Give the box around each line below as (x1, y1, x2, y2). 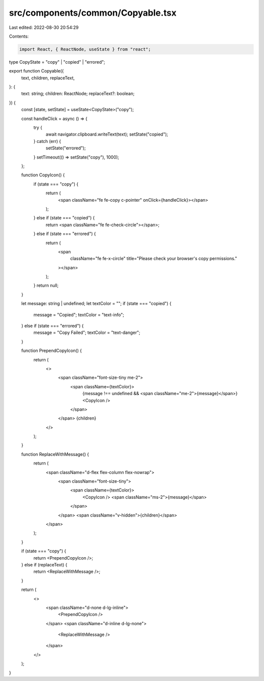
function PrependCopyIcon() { (21, 348, 82, 353)
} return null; (33, 282, 59, 288)
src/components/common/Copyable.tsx (9, 7, 177, 18)
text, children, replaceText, (21, 75, 75, 81)
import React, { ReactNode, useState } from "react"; (19, 47, 151, 52)
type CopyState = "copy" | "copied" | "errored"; (9, 59, 105, 65)
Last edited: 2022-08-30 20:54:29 (9, 24, 79, 30)
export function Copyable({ (9, 68, 64, 74)
